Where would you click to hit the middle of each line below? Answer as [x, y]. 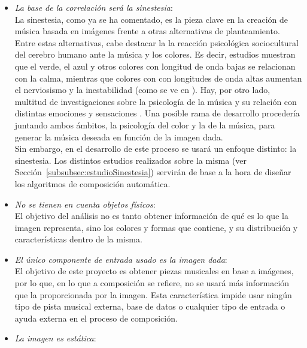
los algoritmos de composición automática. [92, 183]
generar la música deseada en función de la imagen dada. [119, 136]
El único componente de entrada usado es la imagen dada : [121, 259]
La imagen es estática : [55, 338]
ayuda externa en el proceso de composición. [96, 318]
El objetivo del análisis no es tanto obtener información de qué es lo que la [151, 216]
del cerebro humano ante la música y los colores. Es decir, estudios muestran [155, 54]
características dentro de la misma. [78, 239]
